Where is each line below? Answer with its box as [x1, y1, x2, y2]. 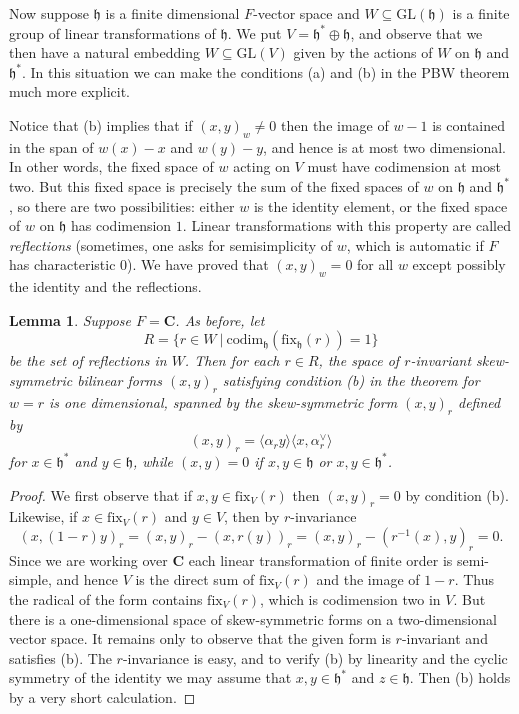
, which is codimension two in [260, 588, 441, 609]
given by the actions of [293, 42, 433, 63]
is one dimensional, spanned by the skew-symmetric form [49, 391, 398, 412]
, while [132, 450, 174, 471]
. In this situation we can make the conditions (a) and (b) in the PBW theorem [21, 61, 510, 82]
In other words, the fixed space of [9, 156, 214, 177]
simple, [9, 569, 52, 590]
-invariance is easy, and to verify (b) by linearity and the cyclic [122, 647, 508, 668]
